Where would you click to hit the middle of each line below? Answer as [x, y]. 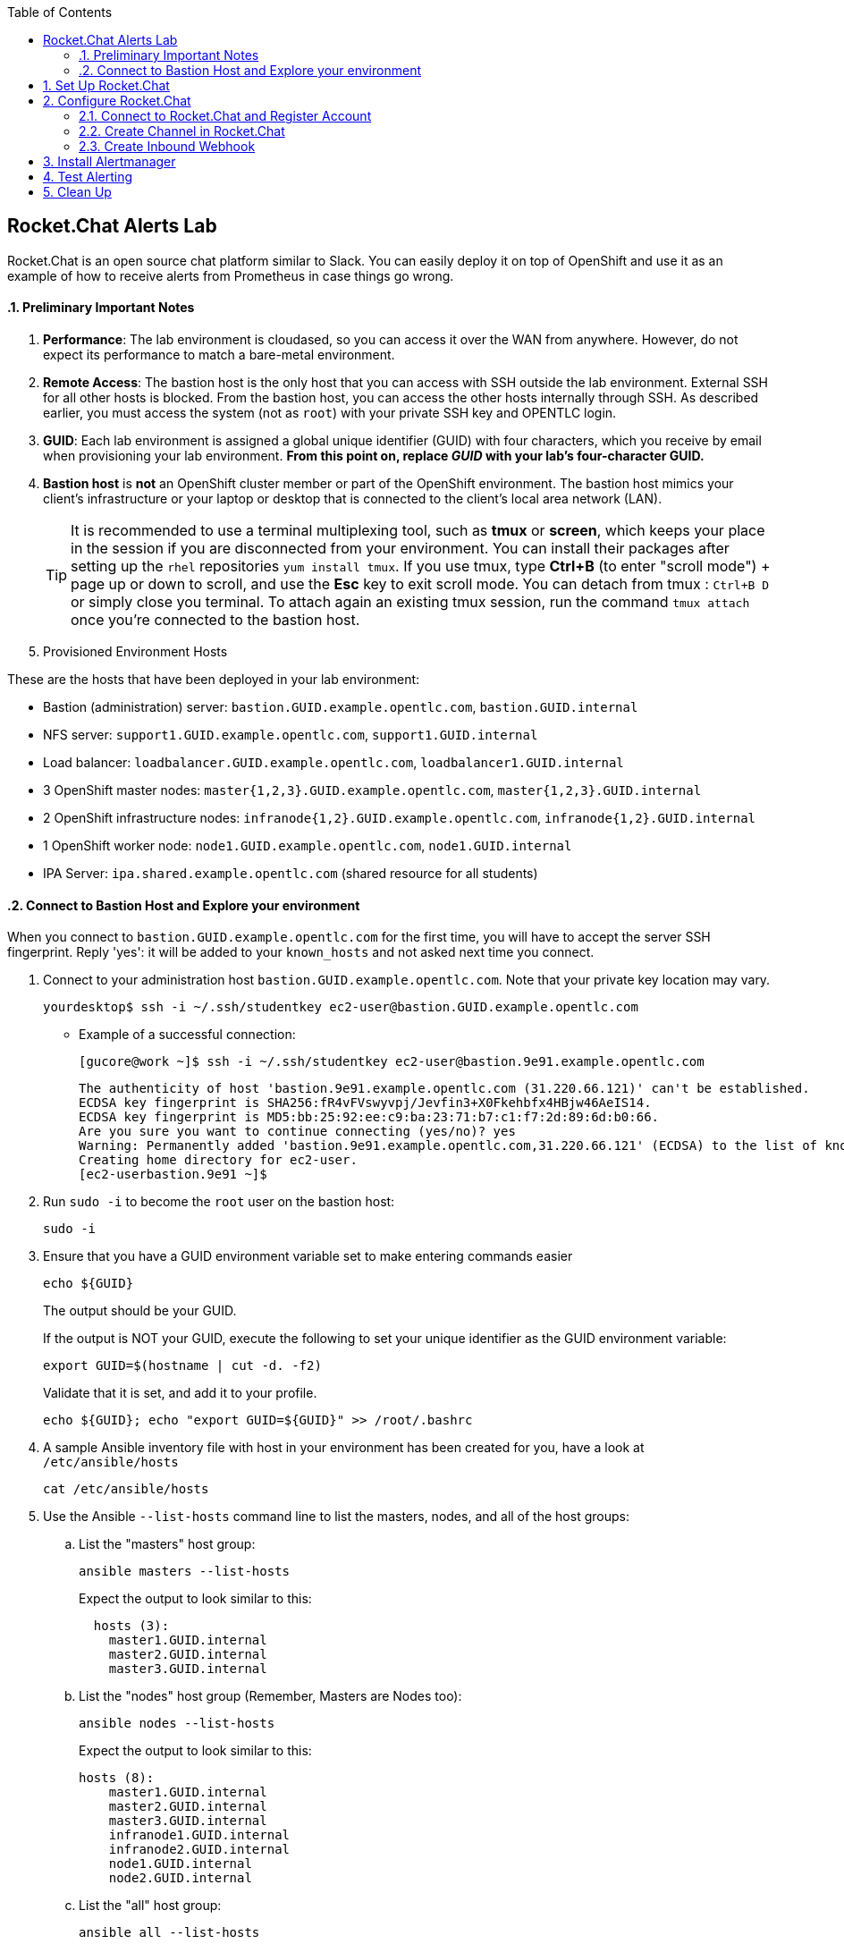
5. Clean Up [77, 192]
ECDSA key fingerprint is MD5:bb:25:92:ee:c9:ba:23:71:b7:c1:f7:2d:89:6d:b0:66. [369, 1117]
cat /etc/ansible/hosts [126, 1489]
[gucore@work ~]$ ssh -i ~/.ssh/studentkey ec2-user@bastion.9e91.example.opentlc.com [392, 1062]
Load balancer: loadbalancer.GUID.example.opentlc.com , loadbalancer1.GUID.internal [333, 763]
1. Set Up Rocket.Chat [106, 85]
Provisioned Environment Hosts [135, 652]
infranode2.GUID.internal [199, 1850]
